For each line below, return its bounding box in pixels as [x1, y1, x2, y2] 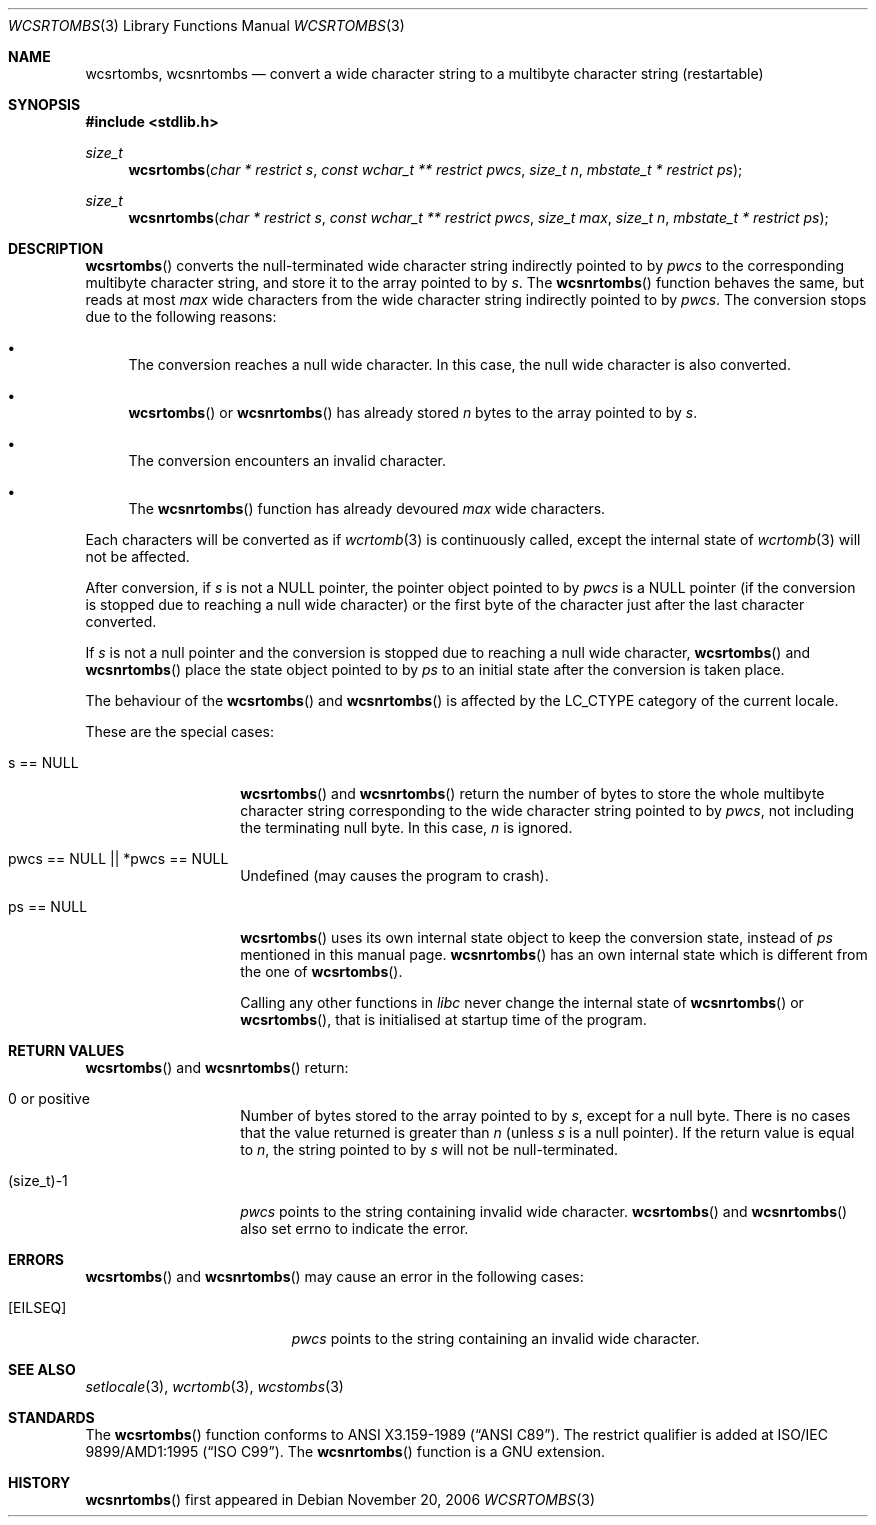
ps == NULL [8, 898, 88, 915]
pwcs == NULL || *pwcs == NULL [8, 850, 229, 867]
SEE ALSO [8, 1361, 76, 1378]
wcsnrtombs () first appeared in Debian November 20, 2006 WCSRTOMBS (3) [85, 1491, 595, 1508]
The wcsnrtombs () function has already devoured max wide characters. [128, 500, 606, 517]
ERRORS [8, 1251, 65, 1268]
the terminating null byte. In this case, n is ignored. [240, 819, 573, 836]
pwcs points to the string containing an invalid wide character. [291, 1330, 700, 1347]
